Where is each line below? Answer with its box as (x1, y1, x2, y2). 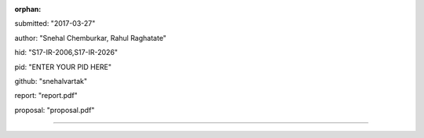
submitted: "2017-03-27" (14, 19, 96, 28)
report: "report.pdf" (14, 91, 78, 100)
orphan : (14, 5, 42, 13)
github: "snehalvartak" (14, 76, 88, 85)
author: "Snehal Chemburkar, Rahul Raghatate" (14, 33, 166, 42)
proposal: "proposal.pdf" (14, 105, 95, 114)
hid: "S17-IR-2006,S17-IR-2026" (14, 48, 118, 57)
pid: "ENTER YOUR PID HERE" (14, 62, 111, 71)
